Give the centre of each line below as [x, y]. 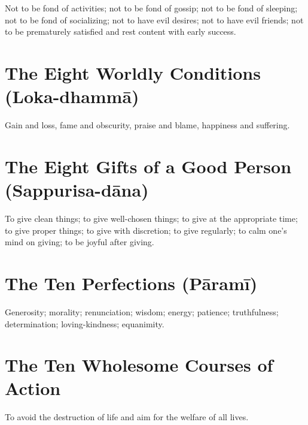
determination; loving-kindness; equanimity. [85, 323]
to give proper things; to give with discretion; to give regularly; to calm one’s [146, 230]
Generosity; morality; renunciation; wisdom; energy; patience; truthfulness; [142, 311]
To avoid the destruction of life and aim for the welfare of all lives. [127, 417]
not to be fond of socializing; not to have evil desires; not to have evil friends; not [154, 19]
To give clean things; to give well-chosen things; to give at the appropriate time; [151, 218]
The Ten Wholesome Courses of [139, 365]
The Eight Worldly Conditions [133, 72]
